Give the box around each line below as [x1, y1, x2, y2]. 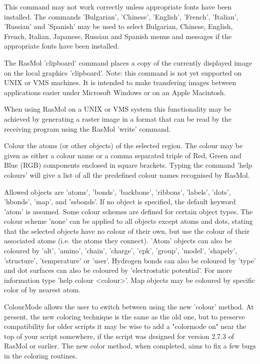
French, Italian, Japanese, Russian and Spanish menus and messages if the [4, 31, 232, 41]
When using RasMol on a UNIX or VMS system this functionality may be [4, 104, 231, 114]
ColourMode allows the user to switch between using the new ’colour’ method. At [4, 301, 254, 312]
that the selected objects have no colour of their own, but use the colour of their [4, 225, 250, 236]
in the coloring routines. [4, 350, 77, 360]
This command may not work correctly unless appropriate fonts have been [4, 2, 232, 12]
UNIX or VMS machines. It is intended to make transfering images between [4, 77, 236, 88]
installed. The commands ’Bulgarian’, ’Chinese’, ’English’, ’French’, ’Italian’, [4, 11, 238, 22]
